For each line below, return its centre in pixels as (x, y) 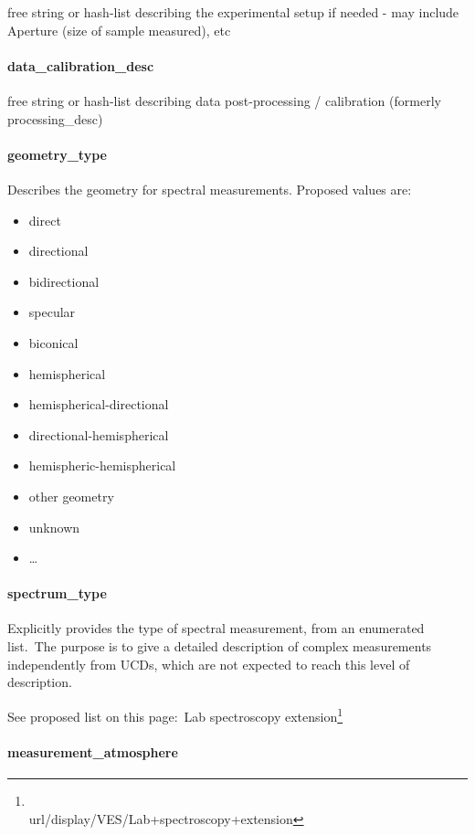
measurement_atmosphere (93, 751)
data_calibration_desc (81, 65)
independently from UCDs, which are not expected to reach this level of (209, 664)
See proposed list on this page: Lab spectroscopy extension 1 (175, 714)
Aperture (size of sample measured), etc (119, 30)
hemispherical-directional (99, 404)
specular (52, 312)
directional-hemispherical (99, 434)
